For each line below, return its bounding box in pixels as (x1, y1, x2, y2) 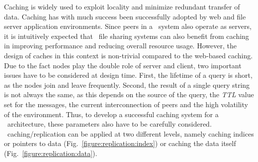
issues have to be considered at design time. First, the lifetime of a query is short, (4, 70, 253, 80)
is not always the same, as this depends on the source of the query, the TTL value (4, 89, 254, 100)
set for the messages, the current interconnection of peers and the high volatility (4, 99, 248, 109)
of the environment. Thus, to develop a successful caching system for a (4, 109, 219, 119)
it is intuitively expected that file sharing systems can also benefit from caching (4, 30, 249, 41)
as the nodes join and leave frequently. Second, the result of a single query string (4, 79, 250, 90)
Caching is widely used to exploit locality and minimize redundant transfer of (4, 1, 240, 11)
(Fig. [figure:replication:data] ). (4, 148, 97, 158)
